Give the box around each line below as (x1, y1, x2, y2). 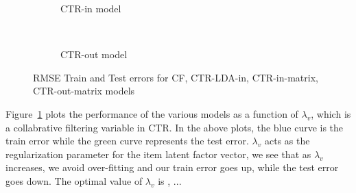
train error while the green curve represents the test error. (5, 133, 249, 148)
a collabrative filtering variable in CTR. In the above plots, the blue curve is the (5, 120, 344, 134)
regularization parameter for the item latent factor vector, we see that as (5, 146, 311, 161)
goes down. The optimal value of (5, 173, 143, 188)
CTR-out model (60, 47, 128, 62)
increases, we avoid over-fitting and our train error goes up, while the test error (5, 160, 339, 175)
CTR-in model (60, 1, 121, 15)
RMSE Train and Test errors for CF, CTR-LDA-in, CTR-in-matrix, (33, 70, 318, 84)
